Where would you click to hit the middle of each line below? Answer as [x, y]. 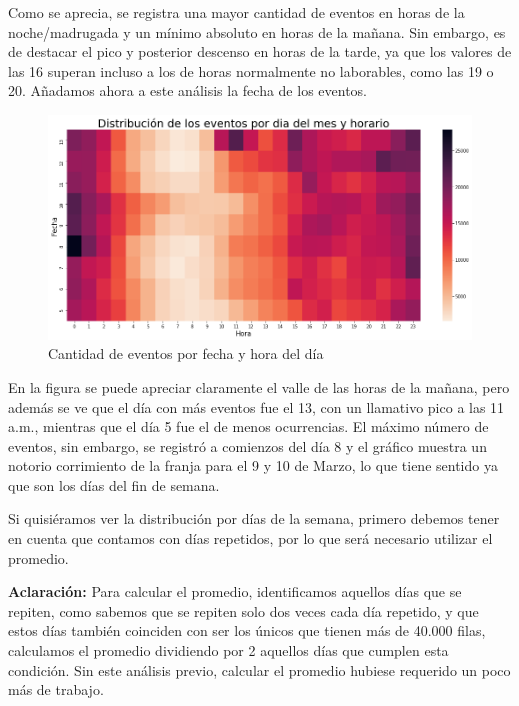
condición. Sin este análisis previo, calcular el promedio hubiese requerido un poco [259, 669]
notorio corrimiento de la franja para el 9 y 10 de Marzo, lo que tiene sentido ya [253, 465]
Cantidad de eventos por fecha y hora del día [186, 353]
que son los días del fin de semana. [114, 484]
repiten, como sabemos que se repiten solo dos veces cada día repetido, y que [243, 610]
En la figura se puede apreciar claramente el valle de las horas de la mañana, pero [259, 386]
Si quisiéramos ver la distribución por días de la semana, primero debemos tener [254, 518]
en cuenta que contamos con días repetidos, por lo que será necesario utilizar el [250, 538]
